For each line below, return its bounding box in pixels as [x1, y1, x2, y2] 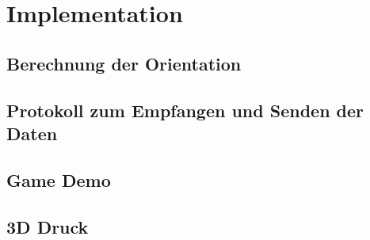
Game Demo [6, 167, 111, 192]
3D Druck [6, 214, 89, 238]
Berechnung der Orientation [6, 51, 242, 75]
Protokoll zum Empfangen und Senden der [6, 97, 364, 122]
